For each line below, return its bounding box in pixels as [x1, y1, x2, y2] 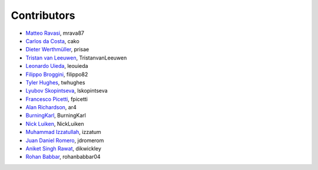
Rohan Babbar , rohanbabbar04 [25, 153, 101, 161]
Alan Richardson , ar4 [25, 104, 77, 111]
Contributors [11, 9, 76, 22]
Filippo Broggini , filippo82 [25, 71, 88, 78]
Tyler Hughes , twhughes [25, 79, 85, 86]
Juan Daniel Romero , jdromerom [25, 136, 104, 144]
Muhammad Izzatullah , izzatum [25, 129, 101, 136]
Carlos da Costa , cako [25, 37, 79, 44]
